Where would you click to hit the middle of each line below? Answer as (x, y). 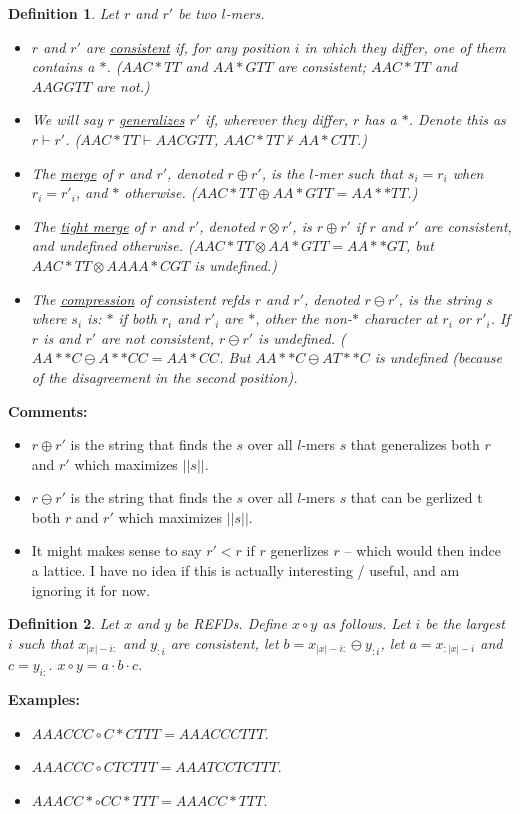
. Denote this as (457, 119)
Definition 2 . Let (63, 623)
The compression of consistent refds (140, 298)
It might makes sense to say (116, 550)
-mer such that (358, 172)
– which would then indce (422, 550)
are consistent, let (224, 642)
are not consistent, (157, 337)
